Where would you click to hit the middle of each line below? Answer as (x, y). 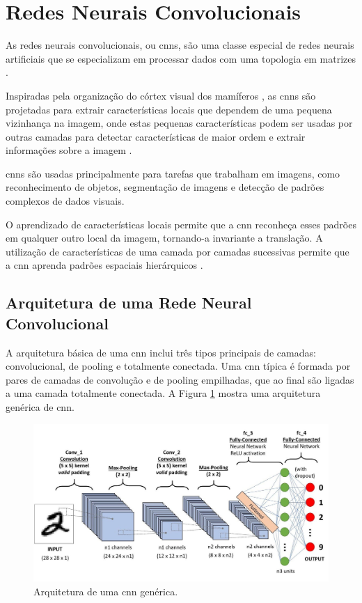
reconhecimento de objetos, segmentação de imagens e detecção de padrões (165, 187)
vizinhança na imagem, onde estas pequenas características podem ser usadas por (179, 123)
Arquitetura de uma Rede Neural (129, 303)
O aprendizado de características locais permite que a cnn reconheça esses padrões (181, 224)
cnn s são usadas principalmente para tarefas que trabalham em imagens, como (173, 173)
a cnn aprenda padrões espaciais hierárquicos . (104, 265)
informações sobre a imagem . (69, 150)
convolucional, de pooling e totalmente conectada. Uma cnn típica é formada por (178, 366)
